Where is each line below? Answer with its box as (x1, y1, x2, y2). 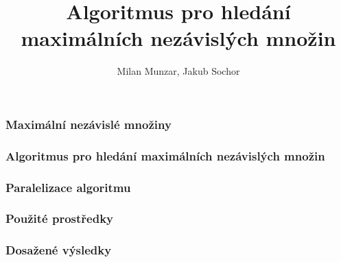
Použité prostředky (5, 210, 114, 227)
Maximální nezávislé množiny (5, 115, 172, 132)
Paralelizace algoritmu (5, 178, 131, 195)
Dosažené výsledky (5, 241, 112, 259)
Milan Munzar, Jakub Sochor (117, 64, 240, 78)
